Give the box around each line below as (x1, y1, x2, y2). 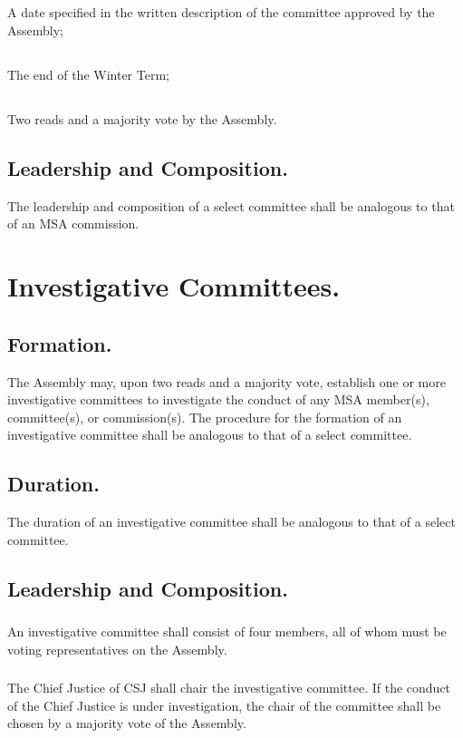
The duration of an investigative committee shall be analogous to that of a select (7, 512, 456, 531)
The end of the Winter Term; (7, 64, 169, 83)
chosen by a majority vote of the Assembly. (7, 714, 246, 733)
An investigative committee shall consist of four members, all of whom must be (7, 621, 447, 640)
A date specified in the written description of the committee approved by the (7, 3, 435, 22)
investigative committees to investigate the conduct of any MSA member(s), (7, 390, 429, 409)
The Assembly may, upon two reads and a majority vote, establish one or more (7, 372, 446, 391)
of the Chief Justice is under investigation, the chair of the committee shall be (7, 695, 441, 714)
